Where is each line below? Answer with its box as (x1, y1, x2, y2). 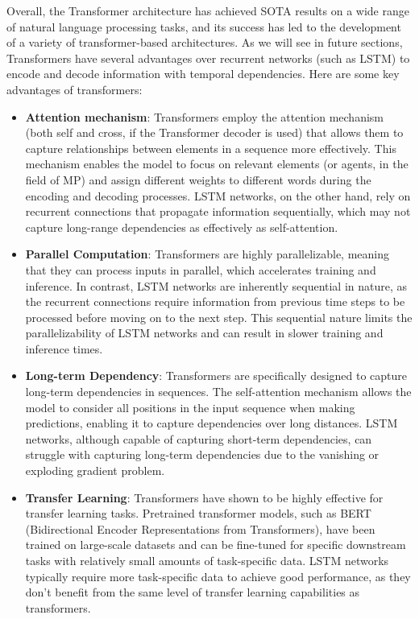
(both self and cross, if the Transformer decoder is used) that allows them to (25, 124, 404, 141)
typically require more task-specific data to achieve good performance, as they (25, 567, 411, 584)
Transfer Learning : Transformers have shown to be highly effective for (25, 489, 384, 506)
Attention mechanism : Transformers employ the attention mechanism (25, 108, 384, 125)
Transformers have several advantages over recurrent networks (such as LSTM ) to (6, 49, 410, 66)
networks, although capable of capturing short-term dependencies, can (25, 430, 372, 447)
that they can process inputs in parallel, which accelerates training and (25, 261, 376, 278)
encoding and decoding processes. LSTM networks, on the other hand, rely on (25, 187, 411, 204)
